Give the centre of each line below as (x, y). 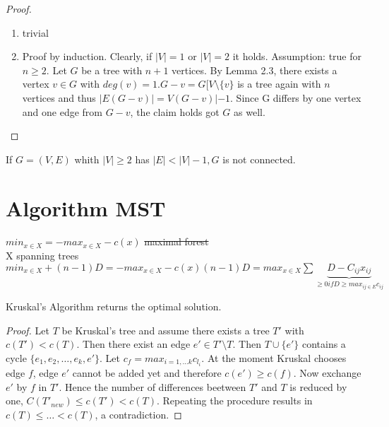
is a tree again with (279, 84)
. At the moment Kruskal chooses (274, 357)
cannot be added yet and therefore (147, 373)
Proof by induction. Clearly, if (87, 56)
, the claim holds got (175, 111)
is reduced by (318, 386)
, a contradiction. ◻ (138, 414)
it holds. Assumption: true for (297, 56)
